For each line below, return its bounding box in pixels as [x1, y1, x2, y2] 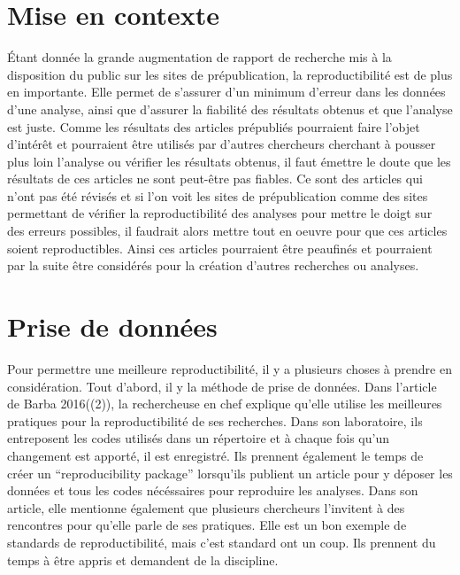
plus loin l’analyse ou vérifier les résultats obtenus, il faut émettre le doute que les [7, 152, 451, 170]
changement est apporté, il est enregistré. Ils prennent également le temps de [7, 446, 424, 464]
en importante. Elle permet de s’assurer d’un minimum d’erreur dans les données [7, 82, 446, 101]
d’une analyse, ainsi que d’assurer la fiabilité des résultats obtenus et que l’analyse [7, 99, 453, 118]
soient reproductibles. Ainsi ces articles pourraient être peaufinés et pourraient [7, 238, 433, 257]
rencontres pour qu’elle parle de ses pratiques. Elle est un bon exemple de [7, 516, 407, 534]
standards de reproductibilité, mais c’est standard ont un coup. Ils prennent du [7, 532, 436, 551]
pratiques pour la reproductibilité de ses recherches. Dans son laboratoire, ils [7, 411, 423, 430]
